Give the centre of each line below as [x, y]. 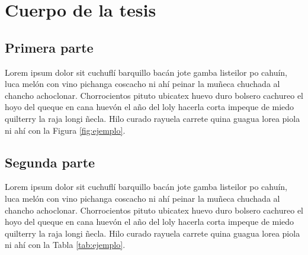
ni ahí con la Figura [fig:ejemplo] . [65, 130]
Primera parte [49, 47]
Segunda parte [50, 162]
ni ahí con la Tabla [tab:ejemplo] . [65, 245]
